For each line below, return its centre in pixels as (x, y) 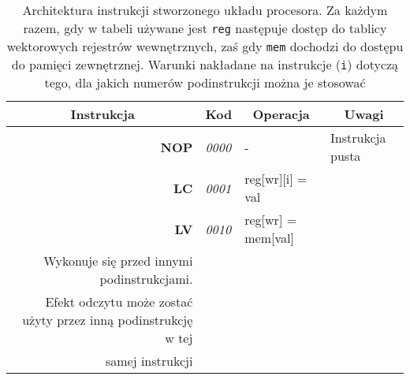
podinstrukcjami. (146, 279)
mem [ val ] (269, 238)
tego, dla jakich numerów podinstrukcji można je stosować (205, 82)
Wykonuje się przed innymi (118, 261)
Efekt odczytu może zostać (119, 302)
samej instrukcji (149, 361)
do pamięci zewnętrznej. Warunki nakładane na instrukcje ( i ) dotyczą (205, 64)
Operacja (281, 114)
